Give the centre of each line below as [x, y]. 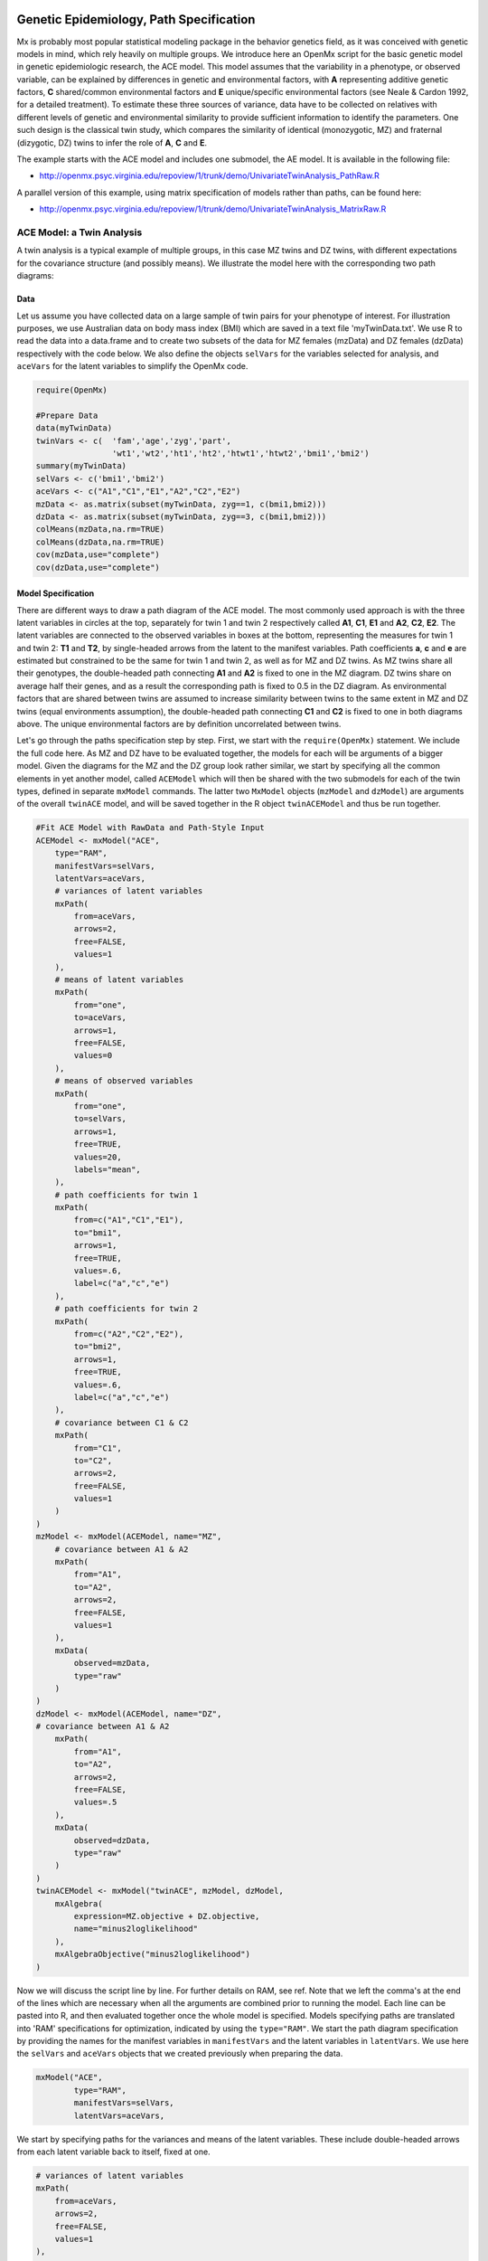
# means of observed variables [124, 1081]
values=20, [98, 1157]
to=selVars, [100, 1119]
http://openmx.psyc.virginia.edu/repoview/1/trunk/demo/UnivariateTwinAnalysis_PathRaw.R [209, 175]
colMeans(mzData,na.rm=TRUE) [100, 530]
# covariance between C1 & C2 [122, 1423]
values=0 [93, 1055]
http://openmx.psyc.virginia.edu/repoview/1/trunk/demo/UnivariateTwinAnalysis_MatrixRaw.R [213, 209]
